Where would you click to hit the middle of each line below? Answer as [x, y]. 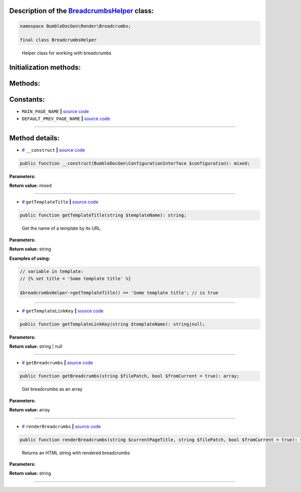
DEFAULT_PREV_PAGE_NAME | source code [66, 119]
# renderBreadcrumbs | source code [61, 426]
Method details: [34, 138]
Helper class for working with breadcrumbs [66, 53]
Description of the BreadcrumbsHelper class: [82, 11]
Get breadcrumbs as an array [52, 389]
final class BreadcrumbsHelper [58, 40]
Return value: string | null [36, 346]
